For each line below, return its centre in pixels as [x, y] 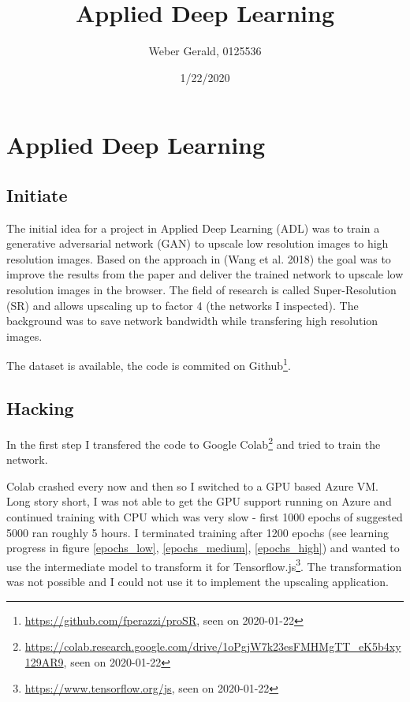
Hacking [40, 408]
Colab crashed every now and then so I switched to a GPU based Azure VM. [193, 485]
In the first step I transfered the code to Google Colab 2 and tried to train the [194, 442]
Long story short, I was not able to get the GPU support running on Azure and [199, 501]
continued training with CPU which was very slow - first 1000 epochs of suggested [205, 516]
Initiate [37, 194]
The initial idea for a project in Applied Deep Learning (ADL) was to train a [193, 228]
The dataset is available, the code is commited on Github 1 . [149, 364]
